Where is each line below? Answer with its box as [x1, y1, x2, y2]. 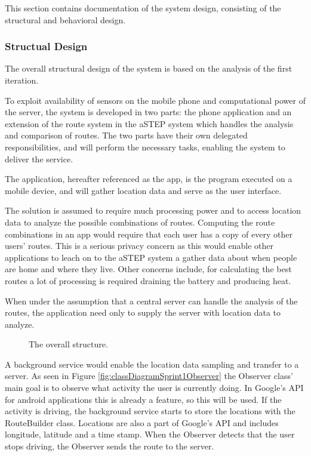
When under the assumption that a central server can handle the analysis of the [5, 294, 298, 307]
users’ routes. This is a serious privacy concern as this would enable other [5, 239, 274, 252]
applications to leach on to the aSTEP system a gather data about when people [5, 251, 297, 263]
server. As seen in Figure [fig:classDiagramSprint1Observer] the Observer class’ [5, 369, 293, 382]
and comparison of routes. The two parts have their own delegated [5, 129, 248, 141]
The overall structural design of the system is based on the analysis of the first [5, 62, 292, 75]
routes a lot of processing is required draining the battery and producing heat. [5, 274, 291, 286]
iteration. [5, 74, 39, 86]
